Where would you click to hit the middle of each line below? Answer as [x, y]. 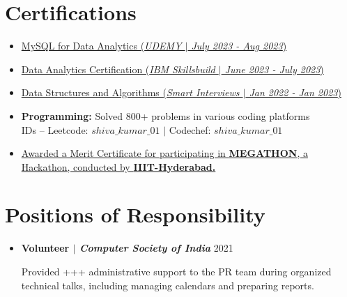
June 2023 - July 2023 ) [274, 69]
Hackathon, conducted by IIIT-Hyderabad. [118, 166]
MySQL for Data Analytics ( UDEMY [101, 46]
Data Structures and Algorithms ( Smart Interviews [130, 92]
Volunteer [45, 248]
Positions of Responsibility [135, 214]
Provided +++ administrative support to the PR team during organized [176, 271]
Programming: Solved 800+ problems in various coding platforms [165, 115]
